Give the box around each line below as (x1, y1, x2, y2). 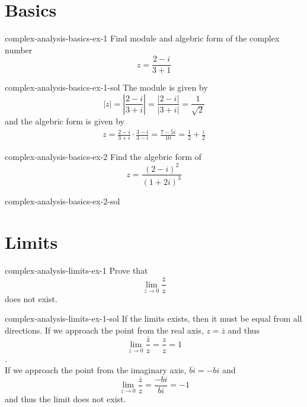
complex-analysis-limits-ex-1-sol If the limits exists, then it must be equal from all (5, 312, 302, 325)
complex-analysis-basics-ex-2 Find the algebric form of (5, 150, 202, 163)
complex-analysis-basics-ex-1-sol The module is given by (5, 81, 208, 94)
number (5, 43, 33, 56)
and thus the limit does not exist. (5, 392, 126, 405)
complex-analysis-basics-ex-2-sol (5, 194, 120, 207)
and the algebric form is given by (5, 114, 124, 127)
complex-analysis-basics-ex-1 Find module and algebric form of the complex (5, 32, 280, 44)
